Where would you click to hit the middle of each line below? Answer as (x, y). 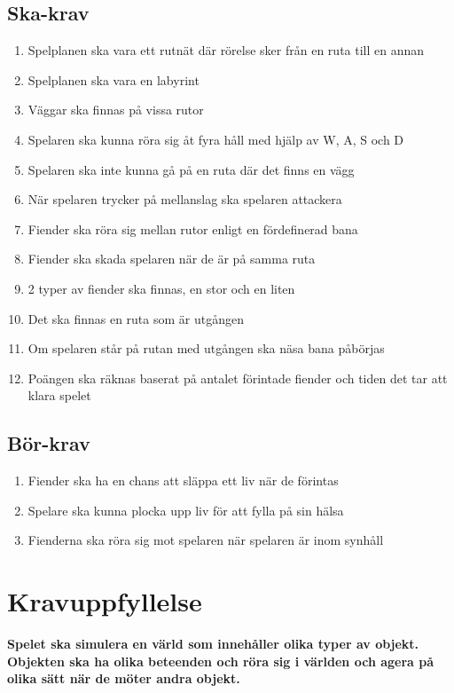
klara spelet (59, 395)
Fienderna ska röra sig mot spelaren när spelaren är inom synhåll (206, 540)
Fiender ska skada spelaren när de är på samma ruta (172, 259)
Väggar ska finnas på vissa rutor (116, 110)
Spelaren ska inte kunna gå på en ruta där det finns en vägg (191, 169)
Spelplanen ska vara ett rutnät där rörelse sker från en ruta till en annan (226, 50)
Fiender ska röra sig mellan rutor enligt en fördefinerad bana (193, 228)
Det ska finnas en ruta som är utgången (136, 318)
